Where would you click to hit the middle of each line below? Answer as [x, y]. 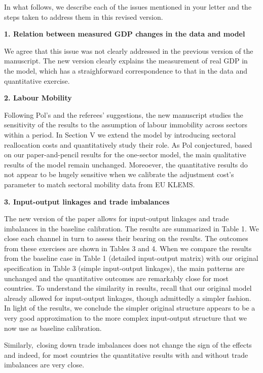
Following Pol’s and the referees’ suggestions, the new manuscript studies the [124, 114]
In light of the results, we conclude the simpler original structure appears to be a [130, 308]
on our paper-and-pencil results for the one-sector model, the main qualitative [125, 155]
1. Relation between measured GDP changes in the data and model [125, 34]
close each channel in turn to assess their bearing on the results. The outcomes [126, 238]
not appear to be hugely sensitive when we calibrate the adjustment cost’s [119, 174]
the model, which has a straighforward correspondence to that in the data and [126, 70]
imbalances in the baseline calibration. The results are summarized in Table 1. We [131, 228]
